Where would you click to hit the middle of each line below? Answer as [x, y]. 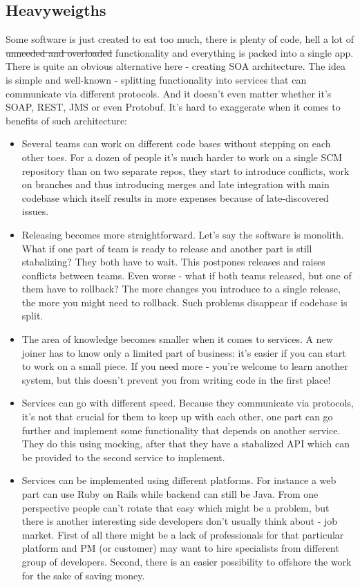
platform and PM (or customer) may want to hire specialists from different [180, 548]
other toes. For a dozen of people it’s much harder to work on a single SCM [182, 157]
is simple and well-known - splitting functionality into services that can [156, 79]
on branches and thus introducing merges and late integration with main [176, 184]
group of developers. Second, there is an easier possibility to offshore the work [187, 561]
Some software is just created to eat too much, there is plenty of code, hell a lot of [180, 39]
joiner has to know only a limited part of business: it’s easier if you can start [184, 352]
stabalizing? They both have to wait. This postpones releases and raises [173, 262]
